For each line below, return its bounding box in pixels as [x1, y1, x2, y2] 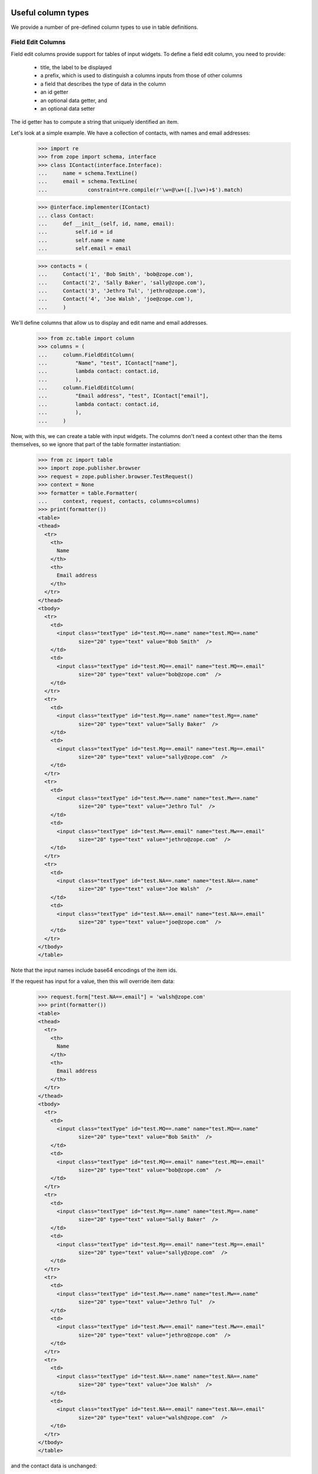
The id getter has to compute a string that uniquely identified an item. [11, 119, 179, 126]
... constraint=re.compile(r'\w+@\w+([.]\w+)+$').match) [38, 186, 243, 193]
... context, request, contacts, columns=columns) [38, 498, 200, 504]
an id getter [40, 88, 69, 96]
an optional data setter [40, 105, 95, 112]
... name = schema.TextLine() [38, 170, 138, 176]
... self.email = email [38, 245, 132, 252]
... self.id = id [38, 229, 113, 235]
